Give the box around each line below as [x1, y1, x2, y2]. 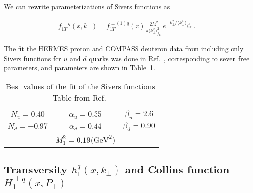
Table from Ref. [52, 91, 106, 103]
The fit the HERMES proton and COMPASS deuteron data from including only [4, 43, 244, 54]
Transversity [4, 161, 68, 176]
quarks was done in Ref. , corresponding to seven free [89, 53, 250, 63]
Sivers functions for [4, 53, 61, 63]
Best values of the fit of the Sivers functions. [5, 80, 157, 92]
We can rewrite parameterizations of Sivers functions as [4, 1, 170, 11]
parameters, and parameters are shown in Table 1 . [4, 63, 155, 73]
